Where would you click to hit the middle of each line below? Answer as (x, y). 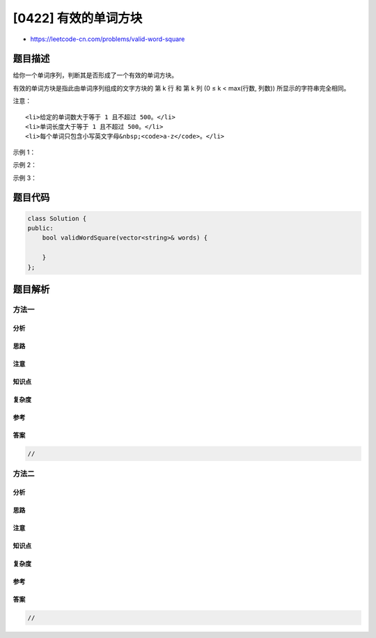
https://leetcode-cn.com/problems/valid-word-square (108, 39)
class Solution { (57, 218)
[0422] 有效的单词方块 (78, 18)
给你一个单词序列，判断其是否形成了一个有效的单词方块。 (95, 75)
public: (40, 228)
